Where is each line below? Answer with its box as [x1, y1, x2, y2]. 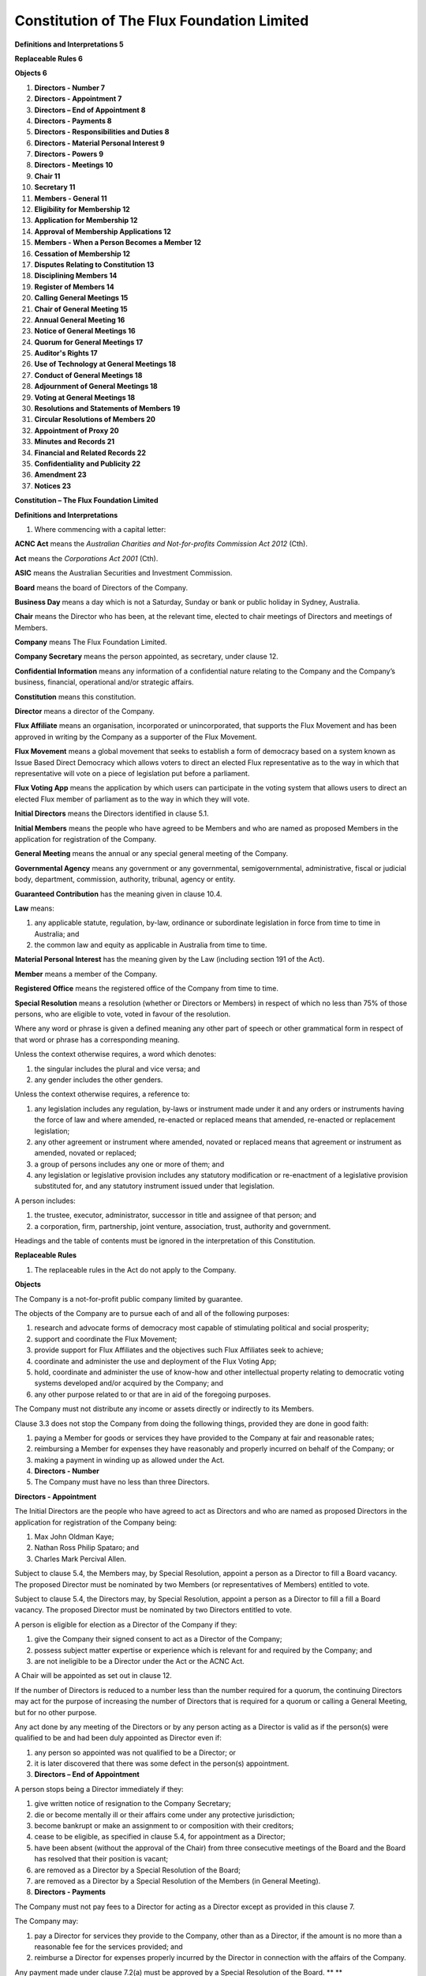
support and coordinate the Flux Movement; [34, 1334, 177, 1344]
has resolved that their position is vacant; [34, 1854, 169, 1864]
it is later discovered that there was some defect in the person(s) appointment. [34, 1759, 290, 1768]
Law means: [14, 903, 55, 913]
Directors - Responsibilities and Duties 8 [34, 127, 170, 137]
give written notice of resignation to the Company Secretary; [34, 1799, 232, 1808]
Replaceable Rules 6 [14, 54, 83, 63]
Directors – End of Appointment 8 [34, 105, 146, 115]
